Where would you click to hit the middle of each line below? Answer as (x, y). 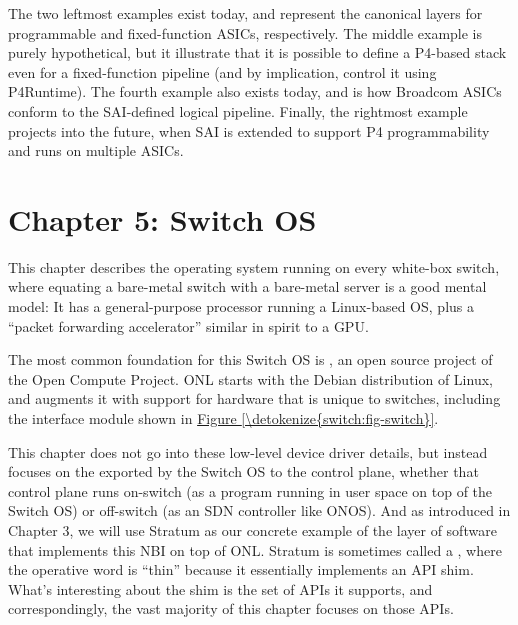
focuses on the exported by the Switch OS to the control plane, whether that (243, 471)
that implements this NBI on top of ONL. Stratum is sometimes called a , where (255, 549)
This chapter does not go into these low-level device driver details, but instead (248, 451)
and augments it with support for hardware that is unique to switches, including (254, 398)
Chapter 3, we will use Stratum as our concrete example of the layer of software (252, 530)
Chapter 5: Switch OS (162, 218)
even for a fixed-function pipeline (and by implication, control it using (222, 71)
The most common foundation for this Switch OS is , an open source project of (250, 359)
